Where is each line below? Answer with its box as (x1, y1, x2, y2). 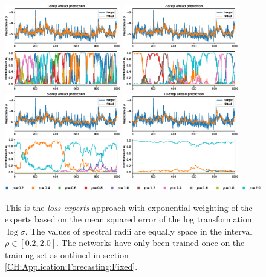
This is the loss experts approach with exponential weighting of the (5, 201, 253, 213)
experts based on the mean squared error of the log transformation (5, 213, 252, 225)
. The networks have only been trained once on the (56, 236, 245, 249)
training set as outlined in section (5, 248, 129, 261)
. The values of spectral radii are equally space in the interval (25, 224, 253, 237)
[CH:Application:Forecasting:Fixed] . (5, 260, 138, 273)
